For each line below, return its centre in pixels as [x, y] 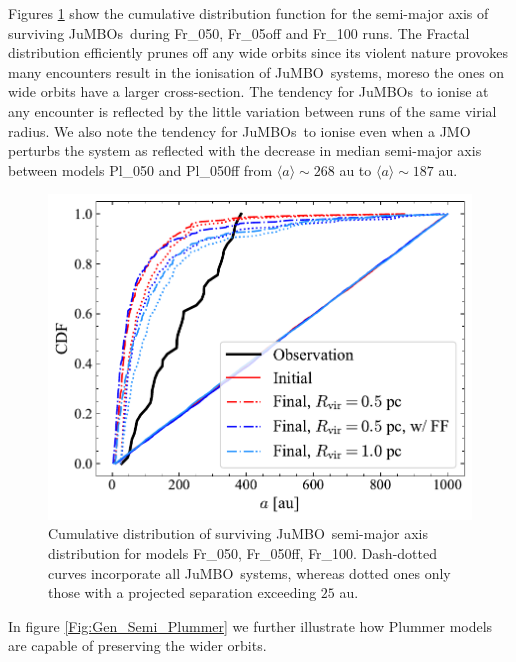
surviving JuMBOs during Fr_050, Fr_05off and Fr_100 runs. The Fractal [239, 32]
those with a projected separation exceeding [182, 592]
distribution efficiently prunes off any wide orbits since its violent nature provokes [258, 52]
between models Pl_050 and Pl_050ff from [140, 169]
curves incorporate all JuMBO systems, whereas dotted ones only [249, 572]
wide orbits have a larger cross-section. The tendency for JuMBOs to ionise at [248, 91]
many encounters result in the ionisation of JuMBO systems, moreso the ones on [256, 71]
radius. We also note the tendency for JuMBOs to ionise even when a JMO [239, 130]
